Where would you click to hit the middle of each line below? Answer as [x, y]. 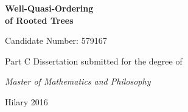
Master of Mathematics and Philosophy [78, 81]
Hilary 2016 [26, 101]
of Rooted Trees [39, 20]
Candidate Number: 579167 [56, 40]
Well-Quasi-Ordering [49, 8]
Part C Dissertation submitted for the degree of [94, 61]
